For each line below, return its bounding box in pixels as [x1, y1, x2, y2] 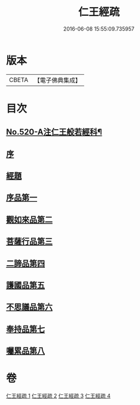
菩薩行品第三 [6, 236, 53, 246]
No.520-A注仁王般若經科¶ [6, 127, 102, 137]
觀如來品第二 [6, 215, 53, 225]
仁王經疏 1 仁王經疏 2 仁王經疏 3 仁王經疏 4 [6, 393, 111, 400]
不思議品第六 [6, 302, 53, 312]
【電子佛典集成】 [34, 76, 81, 84]
